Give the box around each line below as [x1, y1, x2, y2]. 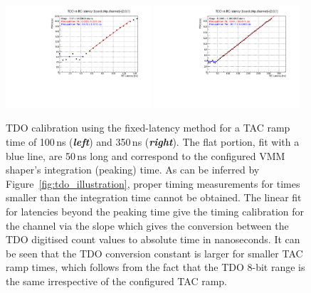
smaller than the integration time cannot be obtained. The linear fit [6, 190, 302, 205]
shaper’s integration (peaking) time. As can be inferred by [6, 162, 260, 177]
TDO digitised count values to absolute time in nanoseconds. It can [6, 232, 300, 247]
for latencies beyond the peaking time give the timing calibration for [6, 203, 305, 218]
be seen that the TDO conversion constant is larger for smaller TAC [6, 245, 303, 260]
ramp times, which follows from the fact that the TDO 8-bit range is [6, 260, 305, 275]
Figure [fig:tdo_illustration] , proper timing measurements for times [6, 176, 300, 191]
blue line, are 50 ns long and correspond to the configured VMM [6, 148, 285, 163]
